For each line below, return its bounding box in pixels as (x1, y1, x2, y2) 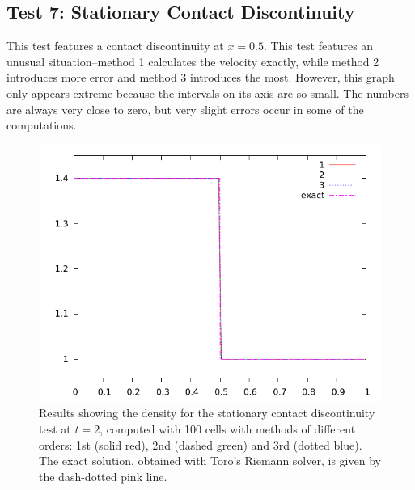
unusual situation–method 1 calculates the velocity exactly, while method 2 (6, 53, 379, 70)
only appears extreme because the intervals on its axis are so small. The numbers (6, 84, 409, 101)
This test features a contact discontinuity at (6, 37, 224, 54)
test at (39, 420, 71, 437)
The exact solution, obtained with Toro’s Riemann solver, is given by (39, 452, 381, 469)
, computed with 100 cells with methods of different (100, 420, 356, 437)
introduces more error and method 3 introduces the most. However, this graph (6, 69, 395, 86)
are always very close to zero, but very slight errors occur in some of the (6, 100, 364, 117)
